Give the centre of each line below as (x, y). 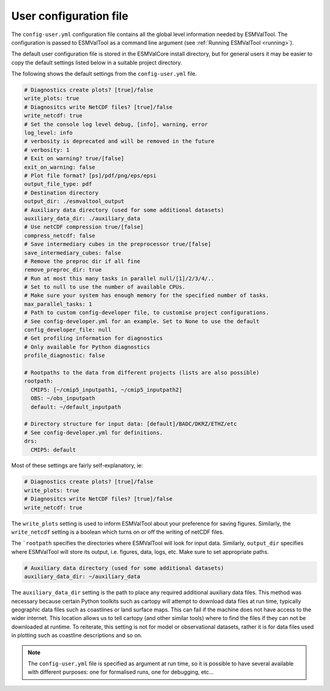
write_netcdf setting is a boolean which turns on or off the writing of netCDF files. (118, 532)
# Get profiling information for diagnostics (94, 338)
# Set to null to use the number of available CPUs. (105, 287)
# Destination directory (61, 192)
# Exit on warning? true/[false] (74, 159)
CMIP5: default (53, 450)
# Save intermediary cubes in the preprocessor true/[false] (118, 244)
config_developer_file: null (68, 330)
